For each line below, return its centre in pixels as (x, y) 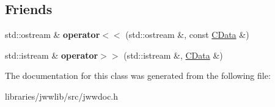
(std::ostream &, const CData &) (187, 35)
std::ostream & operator (53, 35)
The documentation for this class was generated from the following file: (138, 76)
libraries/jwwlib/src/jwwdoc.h (62, 96)
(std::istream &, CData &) (173, 55)
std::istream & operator (52, 55)
